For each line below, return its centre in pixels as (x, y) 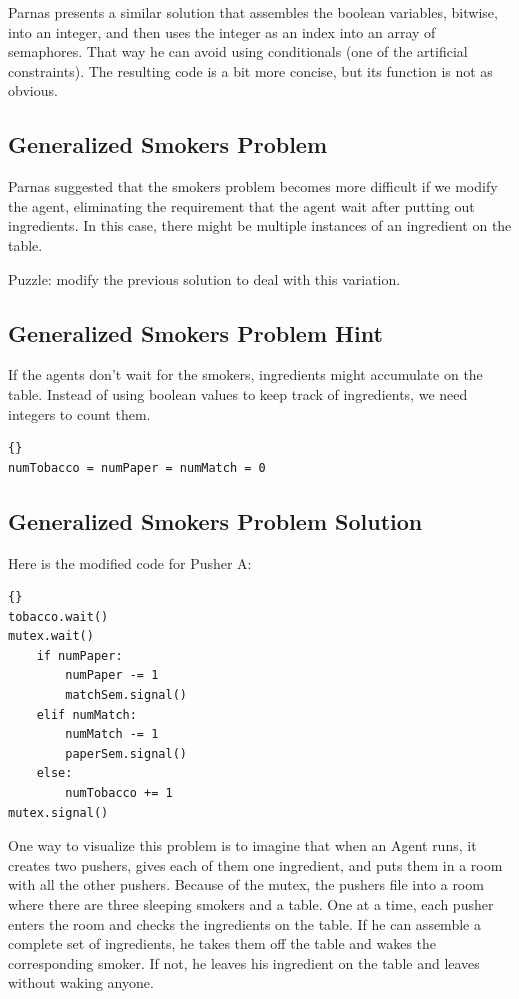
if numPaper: (79, 655)
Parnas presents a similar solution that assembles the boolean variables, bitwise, (253, 12)
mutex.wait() (51, 636)
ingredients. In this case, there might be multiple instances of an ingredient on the (260, 225)
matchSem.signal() (126, 695)
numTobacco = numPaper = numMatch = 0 (137, 467)
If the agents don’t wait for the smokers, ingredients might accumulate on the (245, 374)
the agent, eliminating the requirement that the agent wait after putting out (241, 205)
